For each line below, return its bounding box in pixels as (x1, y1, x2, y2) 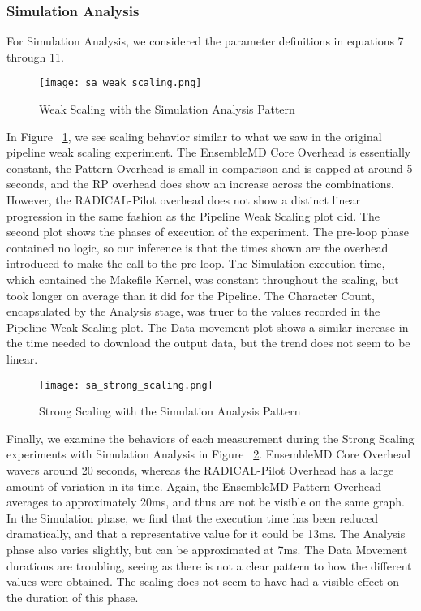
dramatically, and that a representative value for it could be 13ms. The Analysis (6, 525, 406, 542)
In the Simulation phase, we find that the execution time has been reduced (6, 509, 378, 526)
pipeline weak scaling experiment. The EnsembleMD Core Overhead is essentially (6, 144, 411, 161)
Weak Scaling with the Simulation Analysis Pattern (39, 101, 295, 118)
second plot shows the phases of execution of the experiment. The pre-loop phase (6, 223, 409, 240)
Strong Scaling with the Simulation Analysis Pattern (39, 402, 301, 420)
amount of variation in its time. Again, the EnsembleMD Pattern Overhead (6, 477, 382, 494)
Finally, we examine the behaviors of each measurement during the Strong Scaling (6, 429, 415, 446)
